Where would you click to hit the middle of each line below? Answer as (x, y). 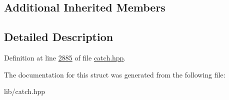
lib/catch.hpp (25, 91)
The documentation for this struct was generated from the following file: (115, 74)
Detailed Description (59, 37)
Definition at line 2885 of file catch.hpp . (65, 57)
